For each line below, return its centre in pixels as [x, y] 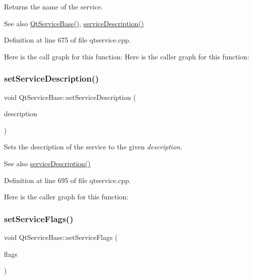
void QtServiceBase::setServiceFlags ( [61, 237]
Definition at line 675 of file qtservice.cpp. [68, 40]
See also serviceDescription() [47, 163]
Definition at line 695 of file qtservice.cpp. [68, 180]
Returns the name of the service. [53, 6]
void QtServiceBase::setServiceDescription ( [70, 97]
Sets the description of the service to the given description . [93, 147]
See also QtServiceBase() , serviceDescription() [74, 23]
